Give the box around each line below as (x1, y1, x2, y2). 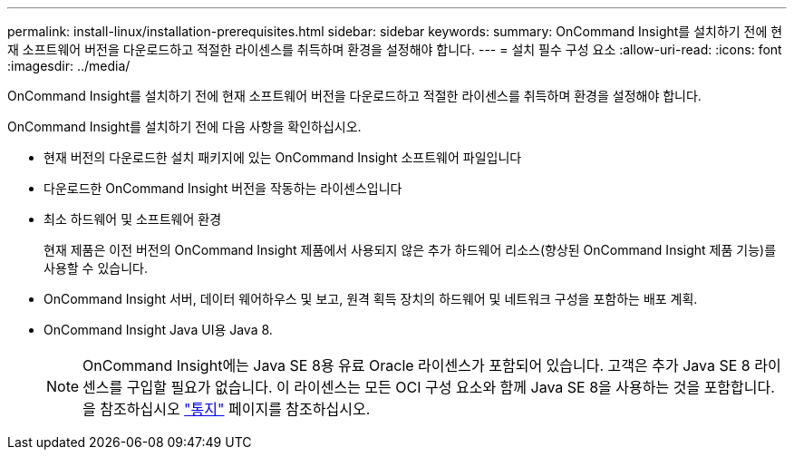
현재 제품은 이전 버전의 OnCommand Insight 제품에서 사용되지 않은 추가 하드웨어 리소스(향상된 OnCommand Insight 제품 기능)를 (44, 242, 777, 258)
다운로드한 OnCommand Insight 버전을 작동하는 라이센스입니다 (44, 180, 402, 196)
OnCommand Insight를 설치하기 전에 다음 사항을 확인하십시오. (7, 119, 362, 134)
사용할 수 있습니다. (44, 260, 148, 276)
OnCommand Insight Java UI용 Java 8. (44, 322, 273, 337)
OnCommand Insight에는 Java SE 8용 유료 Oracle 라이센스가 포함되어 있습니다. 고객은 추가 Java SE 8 (82, 356, 750, 374)
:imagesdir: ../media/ (7, 58, 131, 73)
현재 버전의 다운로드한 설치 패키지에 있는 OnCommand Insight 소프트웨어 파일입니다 (44, 150, 522, 165)
